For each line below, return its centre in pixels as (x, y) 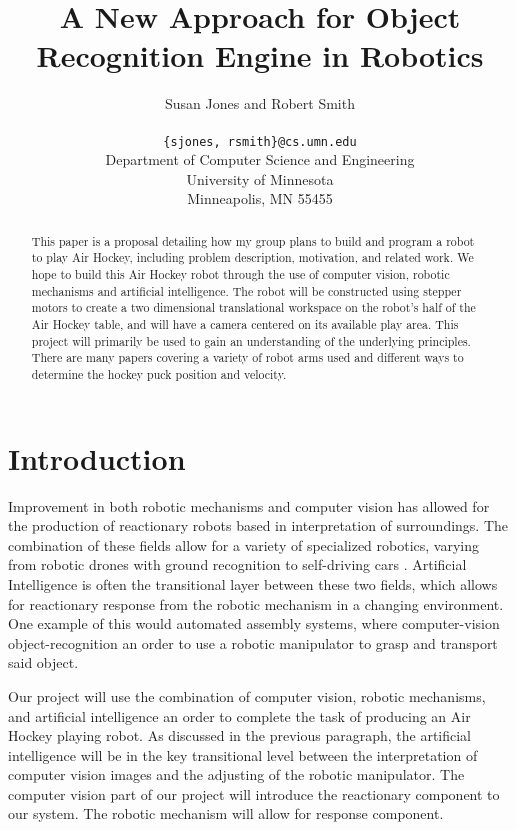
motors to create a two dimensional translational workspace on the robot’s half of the (253, 307)
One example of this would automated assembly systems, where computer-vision (254, 623)
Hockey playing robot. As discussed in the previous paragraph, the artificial (240, 735)
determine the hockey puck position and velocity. (159, 373)
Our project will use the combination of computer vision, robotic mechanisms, (247, 695)
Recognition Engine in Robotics (260, 55)
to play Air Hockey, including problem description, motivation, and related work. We (252, 257)
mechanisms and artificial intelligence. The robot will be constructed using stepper (246, 290)
